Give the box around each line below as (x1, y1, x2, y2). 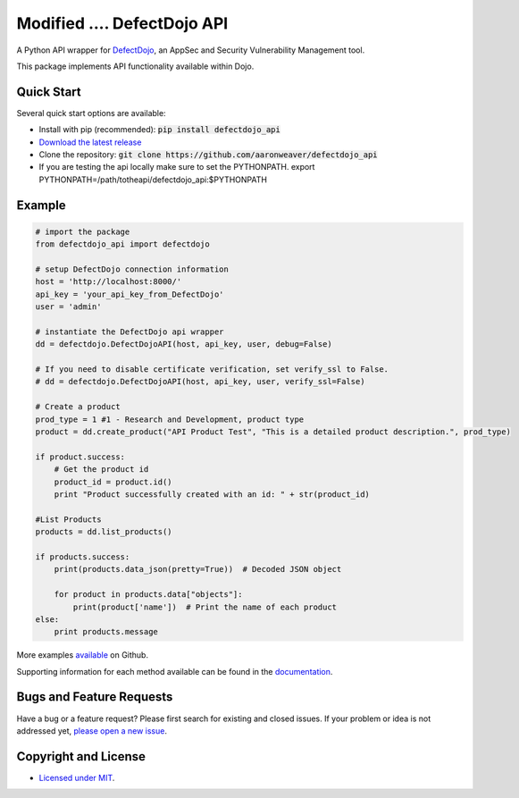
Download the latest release (38, 137, 142, 147)
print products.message (54, 626, 158, 637)
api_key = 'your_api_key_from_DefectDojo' (35, 289, 224, 299)
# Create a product (35, 402, 121, 412)
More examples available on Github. (16, 650, 149, 660)
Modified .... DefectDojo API (16, 13, 229, 33)
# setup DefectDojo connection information (35, 264, 230, 274)
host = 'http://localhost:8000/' (35, 277, 182, 287)
